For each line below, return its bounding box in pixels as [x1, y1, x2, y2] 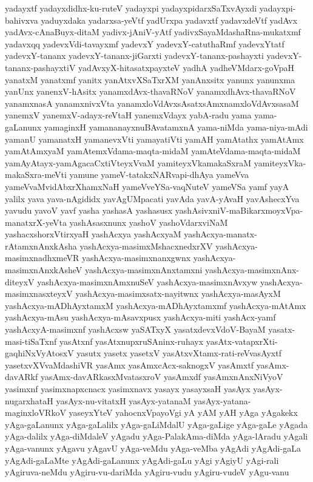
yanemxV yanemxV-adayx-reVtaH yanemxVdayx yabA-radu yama [5, 109, 252, 121]
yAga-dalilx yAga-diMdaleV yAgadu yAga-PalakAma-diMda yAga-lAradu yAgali [5, 430, 308, 443]
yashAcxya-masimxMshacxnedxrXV [79, 239, 213, 252]
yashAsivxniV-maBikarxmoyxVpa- [175, 204, 303, 217]
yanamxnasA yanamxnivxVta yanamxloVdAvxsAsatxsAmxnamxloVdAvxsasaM [5, 97, 299, 109]
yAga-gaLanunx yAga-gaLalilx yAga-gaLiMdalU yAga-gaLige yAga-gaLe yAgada [5, 418, 308, 430]
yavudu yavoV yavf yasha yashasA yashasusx [5, 204, 173, 217]
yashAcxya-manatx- [184, 228, 257, 240]
